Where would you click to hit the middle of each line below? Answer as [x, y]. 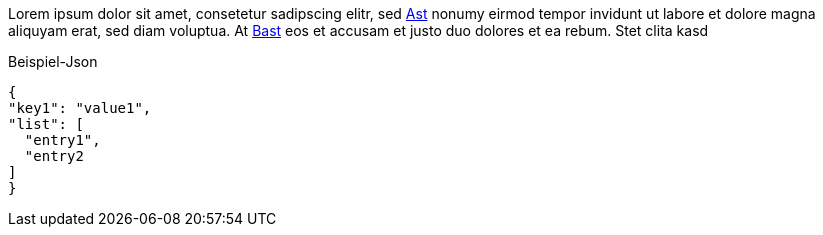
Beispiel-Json [53, 61]
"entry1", [62, 140]
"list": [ [46, 124]
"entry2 [54, 156]
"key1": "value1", [80, 108]
